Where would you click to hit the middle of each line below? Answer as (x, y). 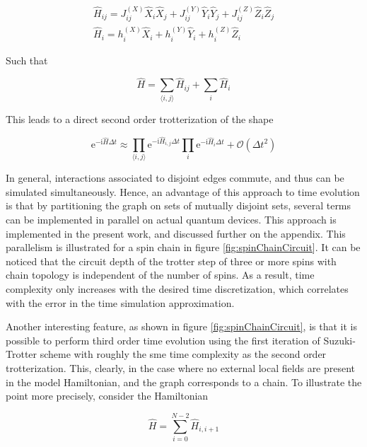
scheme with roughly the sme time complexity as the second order (183, 354)
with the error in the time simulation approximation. (120, 302)
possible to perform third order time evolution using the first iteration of (163, 340)
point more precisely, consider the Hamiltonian (107, 396)
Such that (27, 60)
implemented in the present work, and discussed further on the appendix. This (176, 233)
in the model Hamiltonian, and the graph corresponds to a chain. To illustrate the (184, 382)
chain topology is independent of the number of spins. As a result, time (160, 275)
